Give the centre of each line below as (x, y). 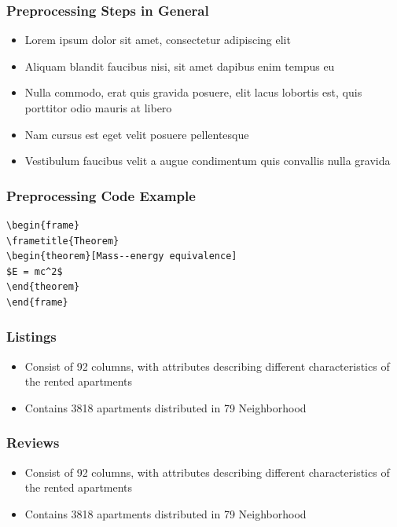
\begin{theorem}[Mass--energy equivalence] (122, 256)
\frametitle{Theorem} (63, 241)
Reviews (33, 443)
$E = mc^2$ (35, 271)
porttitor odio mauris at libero (98, 108)
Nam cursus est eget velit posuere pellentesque (137, 134)
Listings (31, 337)
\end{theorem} (43, 287)
